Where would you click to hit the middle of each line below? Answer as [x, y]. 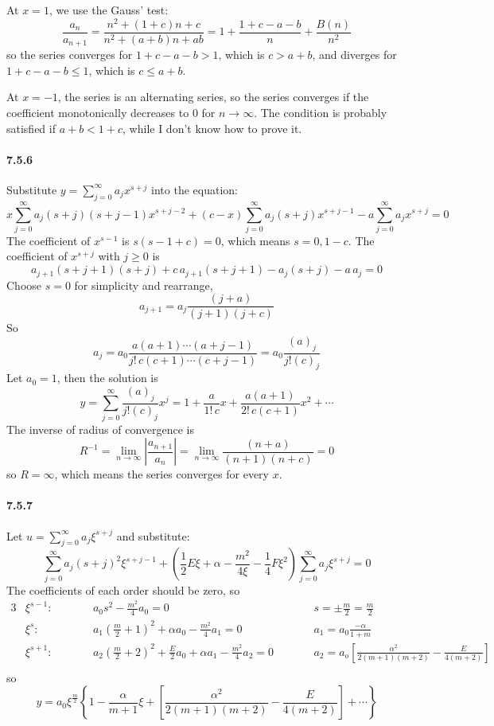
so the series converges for [70, 55]
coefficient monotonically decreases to [98, 112]
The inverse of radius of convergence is [100, 429]
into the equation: [194, 189]
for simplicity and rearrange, [144, 285]
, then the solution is [107, 378]
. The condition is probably [321, 112]
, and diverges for [354, 55]
